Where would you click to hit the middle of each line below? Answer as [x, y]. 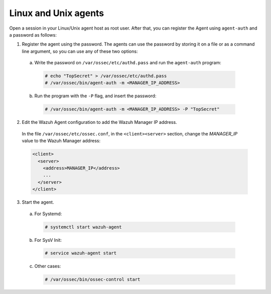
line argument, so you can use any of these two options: [80, 51]
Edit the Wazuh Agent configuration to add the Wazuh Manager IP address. [100, 122]
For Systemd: [48, 214]
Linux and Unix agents [57, 13]
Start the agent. [38, 202]
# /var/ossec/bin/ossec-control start [93, 279]
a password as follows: [33, 35]
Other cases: [48, 266]
